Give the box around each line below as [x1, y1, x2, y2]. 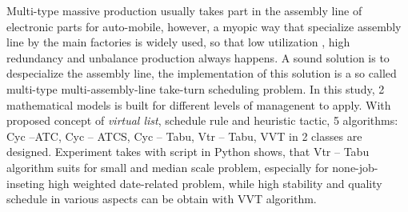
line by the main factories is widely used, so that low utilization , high [6, 34, 350, 50]
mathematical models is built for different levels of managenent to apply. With [6, 96, 391, 113]
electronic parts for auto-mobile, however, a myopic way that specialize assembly [6, 18, 402, 34]
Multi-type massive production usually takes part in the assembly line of [6, 2, 362, 18]
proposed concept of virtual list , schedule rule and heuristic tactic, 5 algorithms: [6, 112, 398, 129]
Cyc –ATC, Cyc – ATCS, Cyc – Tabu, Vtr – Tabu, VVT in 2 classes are [6, 127, 362, 144]
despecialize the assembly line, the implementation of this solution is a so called [6, 65, 397, 82]
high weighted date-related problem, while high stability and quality [48, 174, 382, 191]
